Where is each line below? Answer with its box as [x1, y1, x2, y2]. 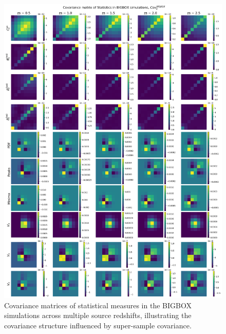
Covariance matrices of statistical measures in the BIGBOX [4, 300, 192, 310]
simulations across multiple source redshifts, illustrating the [4, 310, 192, 321]
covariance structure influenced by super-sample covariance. [4, 320, 192, 331]
